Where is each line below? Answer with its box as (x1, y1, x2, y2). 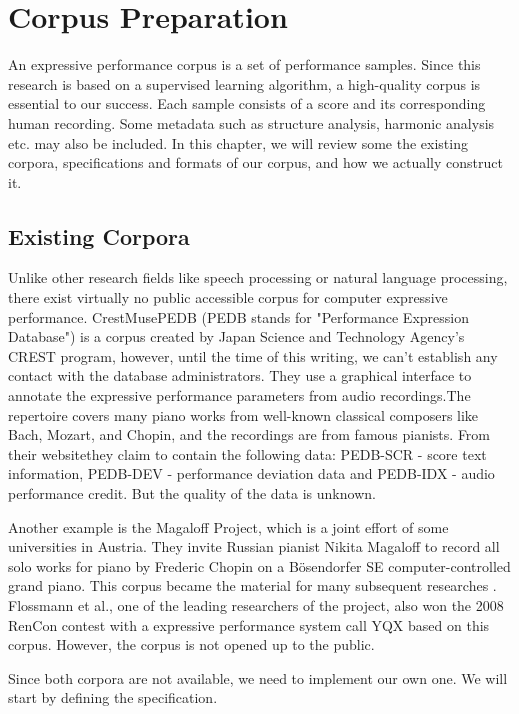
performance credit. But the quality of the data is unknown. (8, 483, 376, 504)
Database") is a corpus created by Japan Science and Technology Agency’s (8, 326, 465, 347)
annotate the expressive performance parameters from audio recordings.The (8, 385, 471, 406)
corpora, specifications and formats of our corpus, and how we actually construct (8, 152, 503, 173)
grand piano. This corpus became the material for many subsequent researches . (8, 575, 497, 596)
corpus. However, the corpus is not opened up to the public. (8, 634, 375, 655)
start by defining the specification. (8, 687, 218, 708)
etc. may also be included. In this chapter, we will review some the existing (8, 132, 468, 153)
